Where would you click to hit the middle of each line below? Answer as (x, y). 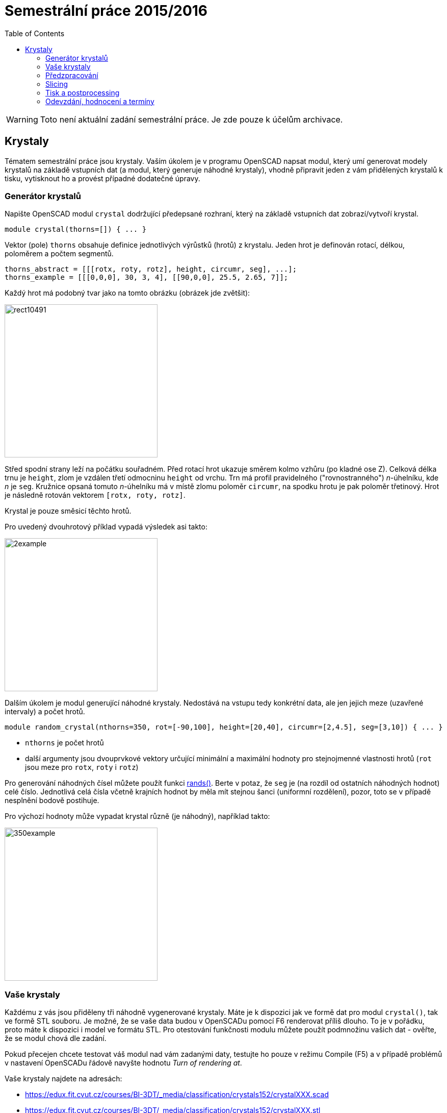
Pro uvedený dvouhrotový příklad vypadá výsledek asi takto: (106, 527)
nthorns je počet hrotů (64, 743)
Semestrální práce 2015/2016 (106, 11)
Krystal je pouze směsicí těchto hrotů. (68, 511)
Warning (22, 119)
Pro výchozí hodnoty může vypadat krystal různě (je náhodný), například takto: (137, 816)
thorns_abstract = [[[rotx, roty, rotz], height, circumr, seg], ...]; (151, 269)
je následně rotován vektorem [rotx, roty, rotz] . (95, 495)
